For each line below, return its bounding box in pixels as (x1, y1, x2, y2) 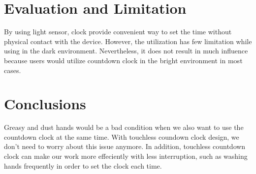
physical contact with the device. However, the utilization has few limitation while (4, 36, 252, 46)
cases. (4, 65, 21, 75)
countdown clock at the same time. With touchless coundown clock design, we (4, 131, 239, 142)
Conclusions (4, 94, 86, 114)
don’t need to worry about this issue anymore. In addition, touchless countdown (4, 141, 246, 151)
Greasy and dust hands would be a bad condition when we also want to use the (4, 122, 244, 132)
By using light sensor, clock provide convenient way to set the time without (4, 26, 232, 37)
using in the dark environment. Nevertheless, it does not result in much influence (4, 46, 248, 56)
